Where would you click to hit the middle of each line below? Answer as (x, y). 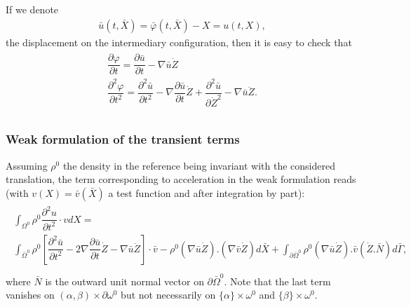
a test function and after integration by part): (207, 192)
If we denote (32, 9)
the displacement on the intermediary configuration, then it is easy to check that (179, 42)
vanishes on (30, 295)
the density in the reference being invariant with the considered (199, 165)
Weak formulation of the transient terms (123, 139)
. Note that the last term (277, 281)
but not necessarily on (168, 295)
